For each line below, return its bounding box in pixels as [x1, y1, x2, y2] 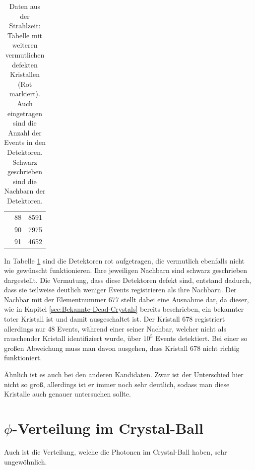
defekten [12, 59, 38, 69]
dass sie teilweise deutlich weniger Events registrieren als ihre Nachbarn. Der [4, 284, 237, 295]
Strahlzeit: [9, 20, 41, 31]
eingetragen [7, 108, 43, 118]
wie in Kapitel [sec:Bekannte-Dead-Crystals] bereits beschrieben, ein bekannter [4, 304, 244, 314]
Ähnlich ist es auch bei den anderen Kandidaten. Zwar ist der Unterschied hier [4, 369, 244, 380]
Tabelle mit [7, 30, 42, 40]
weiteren [12, 40, 38, 50]
